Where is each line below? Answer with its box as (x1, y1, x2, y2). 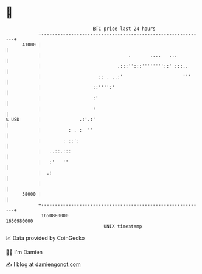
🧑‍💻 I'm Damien (5, 248, 43, 256)
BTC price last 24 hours (92, 26, 156, 32)
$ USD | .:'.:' (5, 116, 96, 123)
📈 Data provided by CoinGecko (5, 234, 85, 242)
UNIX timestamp (103, 223, 142, 229)
